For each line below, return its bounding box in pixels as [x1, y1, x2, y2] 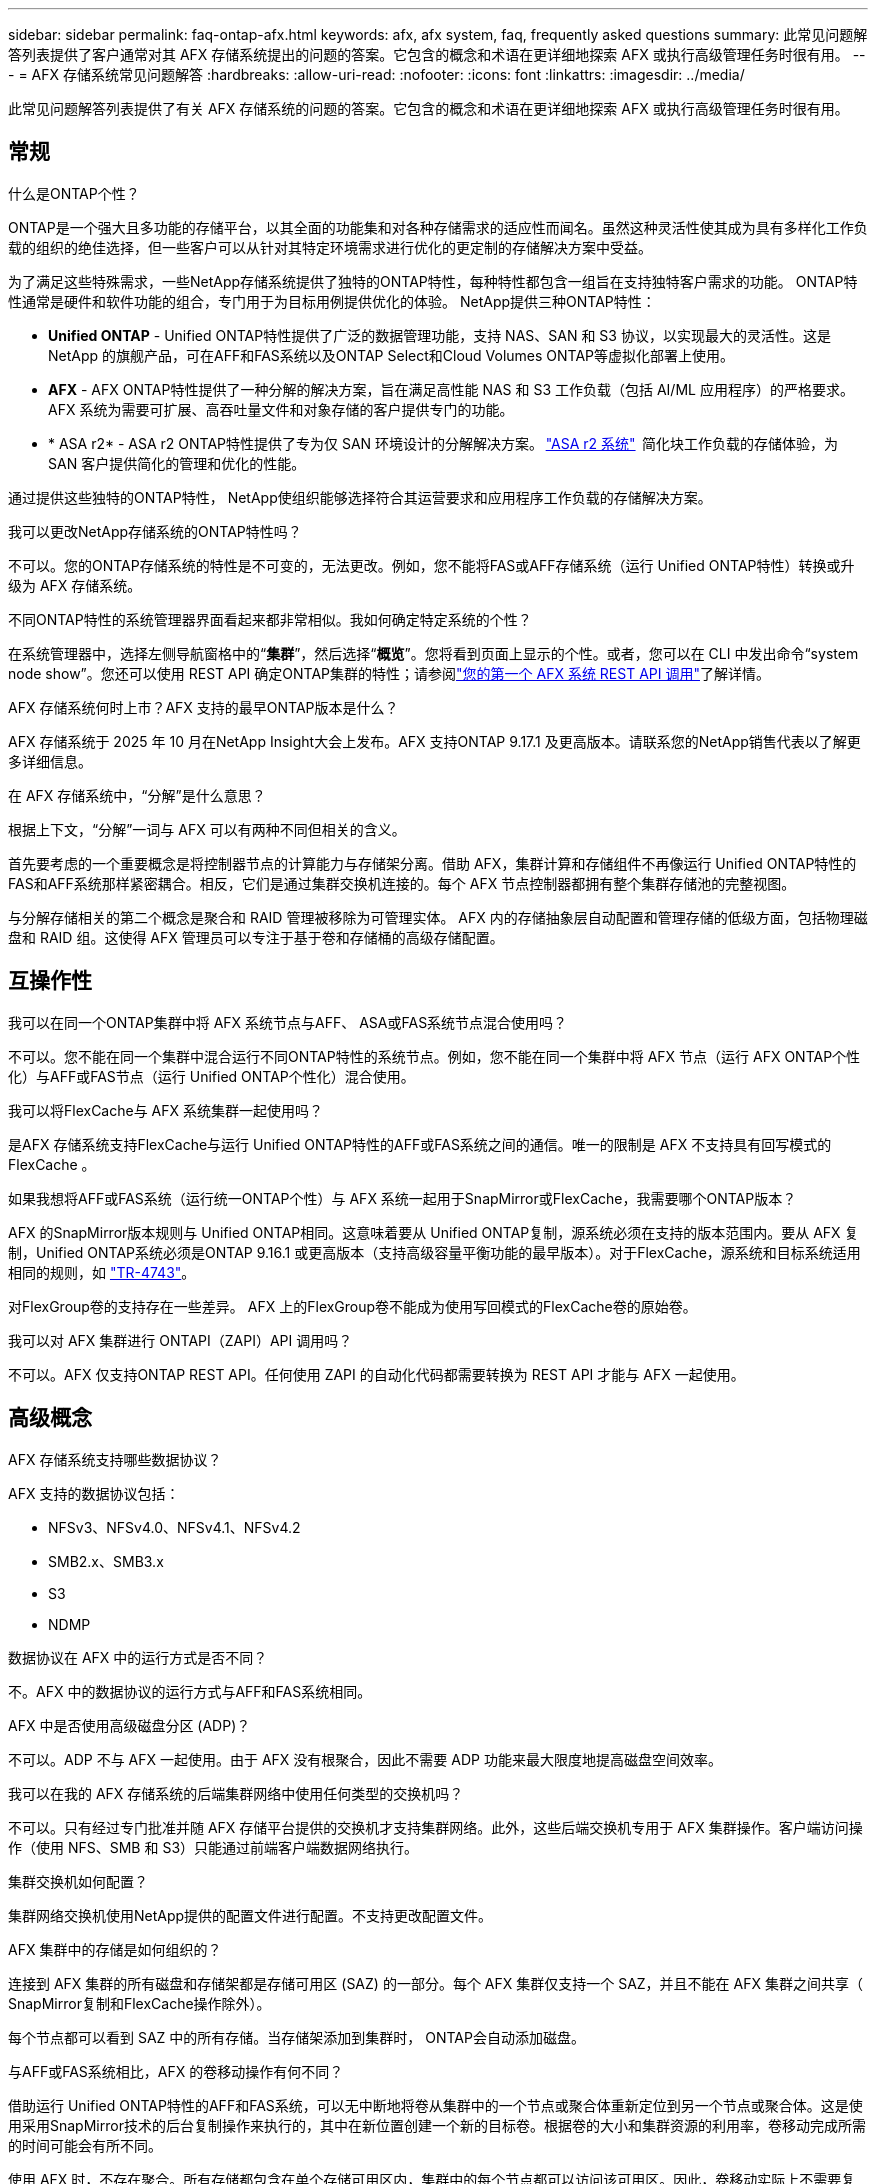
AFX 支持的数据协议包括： [8, 1484, 180, 1502]
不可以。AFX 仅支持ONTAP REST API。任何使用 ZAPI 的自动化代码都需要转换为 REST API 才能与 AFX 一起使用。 [8, 1365, 745, 1383]
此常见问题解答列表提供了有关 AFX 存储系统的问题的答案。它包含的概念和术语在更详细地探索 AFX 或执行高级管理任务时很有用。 [8, 100, 849, 117]
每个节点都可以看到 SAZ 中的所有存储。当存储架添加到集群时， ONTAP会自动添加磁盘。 [8, 2028, 585, 2046]
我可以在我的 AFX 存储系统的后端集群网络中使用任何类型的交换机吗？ [8, 1784, 464, 1802]
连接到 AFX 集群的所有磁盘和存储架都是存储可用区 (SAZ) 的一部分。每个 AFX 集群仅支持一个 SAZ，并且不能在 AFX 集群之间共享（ [8, 1974, 863, 1992]
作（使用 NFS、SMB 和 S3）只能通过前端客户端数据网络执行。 [8, 1838, 419, 1856]
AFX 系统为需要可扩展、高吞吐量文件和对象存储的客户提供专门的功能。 [48, 400, 514, 418]
